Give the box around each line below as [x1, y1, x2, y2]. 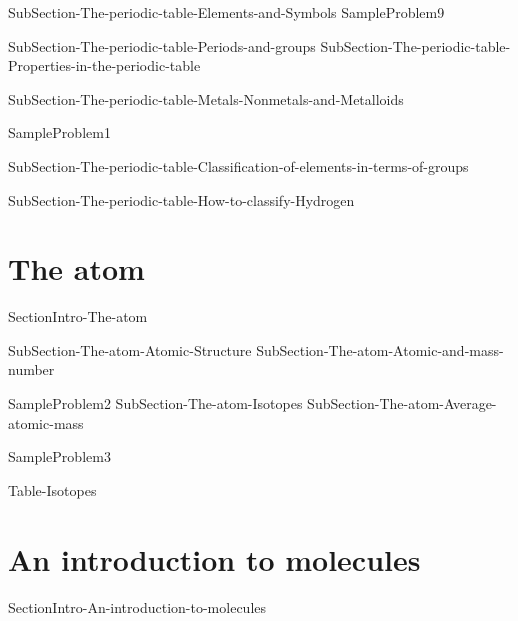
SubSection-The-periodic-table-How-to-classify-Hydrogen [8, 189, 355, 210]
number [8, 359, 55, 380]
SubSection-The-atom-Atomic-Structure [8, 339, 252, 360]
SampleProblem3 [8, 446, 111, 467]
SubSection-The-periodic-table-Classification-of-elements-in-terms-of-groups [8, 155, 469, 176]
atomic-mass [8, 412, 84, 433]
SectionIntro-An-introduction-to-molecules [8, 596, 267, 617]
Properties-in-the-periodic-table [8, 55, 201, 76]
